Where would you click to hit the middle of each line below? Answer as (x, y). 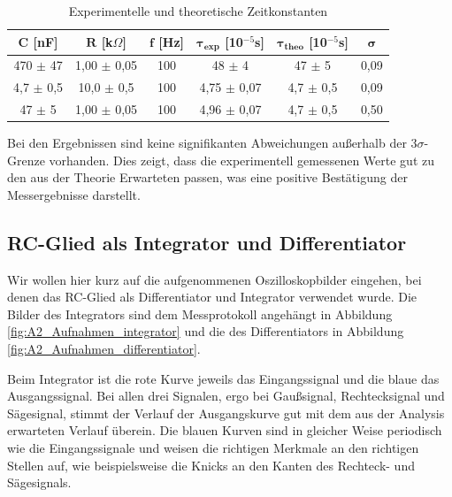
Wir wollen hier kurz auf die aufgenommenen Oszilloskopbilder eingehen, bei (215, 279)
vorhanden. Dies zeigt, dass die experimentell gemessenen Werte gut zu (241, 160)
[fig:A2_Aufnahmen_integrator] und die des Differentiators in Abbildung (206, 331)
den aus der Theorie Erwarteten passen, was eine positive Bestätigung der (207, 177)
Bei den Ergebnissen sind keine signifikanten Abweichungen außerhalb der (207, 143)
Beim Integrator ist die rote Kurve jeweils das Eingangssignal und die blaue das (223, 378)
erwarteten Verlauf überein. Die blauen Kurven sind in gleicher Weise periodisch (225, 430)
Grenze (26, 160)
